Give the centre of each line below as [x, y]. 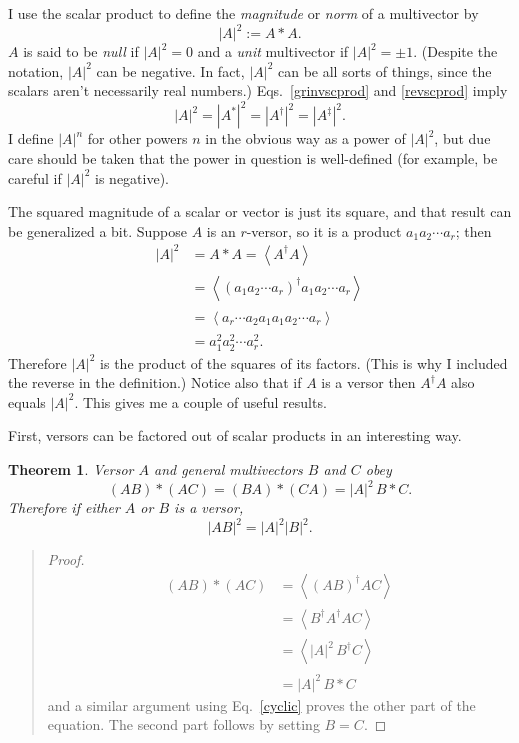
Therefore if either [64, 507]
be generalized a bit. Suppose [98, 230]
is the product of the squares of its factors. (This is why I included [304, 362]
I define [31, 138]
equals [27, 401]
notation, [36, 70]
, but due [462, 138]
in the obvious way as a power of [305, 138]
